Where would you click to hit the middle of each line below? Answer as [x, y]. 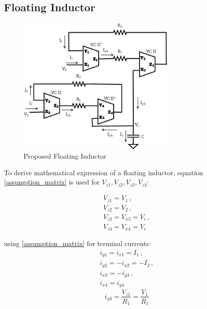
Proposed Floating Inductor [65, 156]
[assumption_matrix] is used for [52, 182]
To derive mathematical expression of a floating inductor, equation [103, 172]
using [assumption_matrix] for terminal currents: [77, 243]
